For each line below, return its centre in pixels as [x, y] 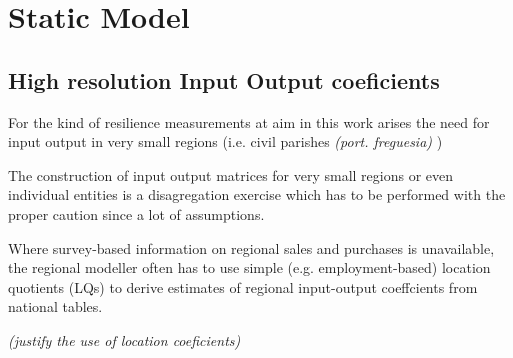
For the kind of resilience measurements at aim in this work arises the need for [249, 121]
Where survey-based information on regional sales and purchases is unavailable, [251, 247]
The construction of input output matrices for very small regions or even [231, 174]
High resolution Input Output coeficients [224, 79]
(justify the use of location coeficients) [124, 339]
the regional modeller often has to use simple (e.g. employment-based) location [249, 267]
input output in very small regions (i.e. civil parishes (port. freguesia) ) [225, 141]
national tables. [55, 306]
